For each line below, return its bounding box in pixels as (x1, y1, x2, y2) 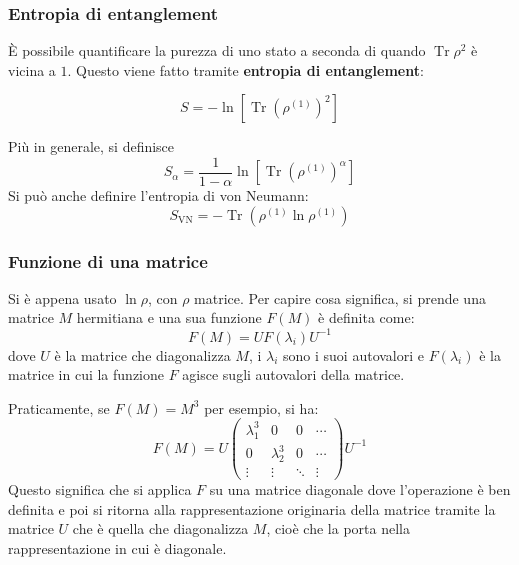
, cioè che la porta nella (266, 518, 410, 539)
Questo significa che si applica (8, 479, 192, 500)
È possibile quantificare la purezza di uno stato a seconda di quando (8, 40, 426, 61)
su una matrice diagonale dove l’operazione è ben (209, 479, 511, 500)
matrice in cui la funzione (8, 364, 164, 385)
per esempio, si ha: (204, 397, 319, 418)
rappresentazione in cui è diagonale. (8, 537, 227, 558)
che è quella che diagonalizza (72, 518, 249, 539)
